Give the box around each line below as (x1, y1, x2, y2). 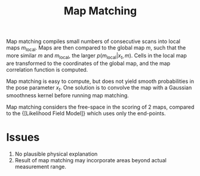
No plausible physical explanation (14, 150, 98, 158)
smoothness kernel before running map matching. (6, 91, 130, 99)
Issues (6, 130, 40, 144)
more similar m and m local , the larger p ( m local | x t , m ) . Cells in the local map (6, 52, 187, 60)
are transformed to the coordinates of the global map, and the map (6, 60, 171, 67)
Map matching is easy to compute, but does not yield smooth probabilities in (6, 78, 194, 85)
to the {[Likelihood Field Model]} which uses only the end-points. (6, 109, 166, 117)
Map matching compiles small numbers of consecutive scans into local (6, 38, 181, 45)
